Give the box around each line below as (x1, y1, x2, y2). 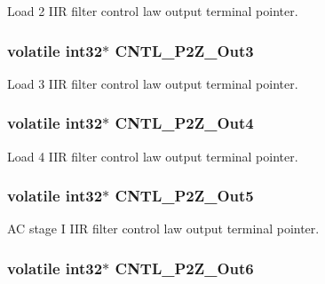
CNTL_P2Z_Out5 (115, 185, 254, 207)
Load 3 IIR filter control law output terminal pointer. (7, 74, 298, 92)
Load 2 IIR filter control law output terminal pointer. (7, 2, 298, 20)
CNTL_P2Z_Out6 (115, 256, 254, 279)
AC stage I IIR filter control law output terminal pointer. (7, 219, 320, 238)
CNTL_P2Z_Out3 (115, 39, 254, 61)
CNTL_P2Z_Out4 (115, 112, 254, 134)
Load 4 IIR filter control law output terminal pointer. (7, 146, 298, 165)
